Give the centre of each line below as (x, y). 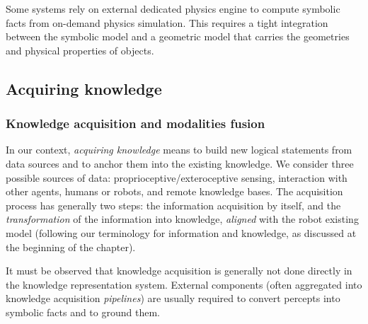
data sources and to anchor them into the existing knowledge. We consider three (180, 163)
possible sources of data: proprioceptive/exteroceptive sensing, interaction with (177, 177)
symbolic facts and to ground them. (83, 312)
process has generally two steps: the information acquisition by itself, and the (173, 205)
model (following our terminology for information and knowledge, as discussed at (181, 232)
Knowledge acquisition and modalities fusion (136, 123)
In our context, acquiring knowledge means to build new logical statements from (179, 150)
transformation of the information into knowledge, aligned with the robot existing (182, 219)
